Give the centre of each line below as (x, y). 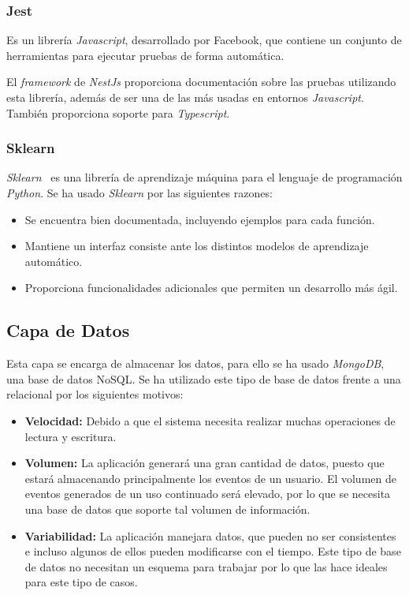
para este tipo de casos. (81, 582)
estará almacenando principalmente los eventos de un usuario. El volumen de (210, 478)
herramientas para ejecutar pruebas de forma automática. (145, 55)
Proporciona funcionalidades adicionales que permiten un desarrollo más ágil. (211, 288)
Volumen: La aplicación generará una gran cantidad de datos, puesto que (204, 463)
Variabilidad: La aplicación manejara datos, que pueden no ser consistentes (210, 535)
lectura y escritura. (71, 436)
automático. (54, 261)
